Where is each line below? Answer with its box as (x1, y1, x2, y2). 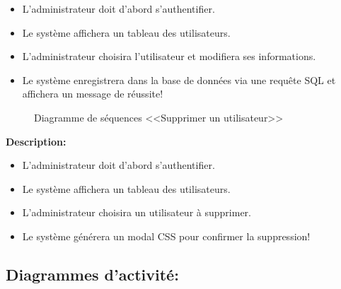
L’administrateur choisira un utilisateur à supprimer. (22, 205, 251, 220)
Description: (6, 134, 67, 148)
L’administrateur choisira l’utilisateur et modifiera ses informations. (22, 49, 316, 64)
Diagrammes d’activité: (6, 263, 179, 285)
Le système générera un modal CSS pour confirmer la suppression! (22, 228, 311, 243)
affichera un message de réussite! (22, 86, 163, 101)
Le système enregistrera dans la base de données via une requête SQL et (22, 72, 336, 87)
